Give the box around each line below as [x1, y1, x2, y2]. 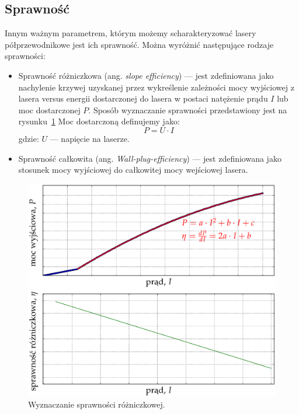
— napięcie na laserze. [50, 132, 130, 144]
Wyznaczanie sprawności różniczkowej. [28, 398, 165, 410]
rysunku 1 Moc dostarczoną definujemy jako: [18, 115, 180, 127]
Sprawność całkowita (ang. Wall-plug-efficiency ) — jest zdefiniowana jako [18, 152, 281, 164]
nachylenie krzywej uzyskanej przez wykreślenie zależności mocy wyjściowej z [18, 81, 294, 93]
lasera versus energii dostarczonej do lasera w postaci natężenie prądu [18, 92, 268, 105]
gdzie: [18, 132, 39, 144]
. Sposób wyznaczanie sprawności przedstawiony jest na [88, 103, 287, 116]
